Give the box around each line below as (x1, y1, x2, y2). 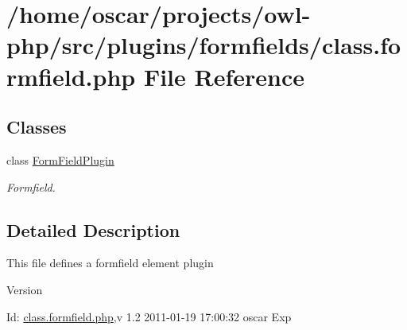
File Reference (143, 60, 305, 92)
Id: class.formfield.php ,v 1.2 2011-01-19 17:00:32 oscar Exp (6, 308, 292, 324)
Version (6, 281, 43, 297)
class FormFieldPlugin (6, 151, 114, 168)
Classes (6, 115, 67, 139)
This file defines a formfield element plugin (6, 254, 214, 271)
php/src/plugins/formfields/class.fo (6, 29, 401, 61)
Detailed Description (6, 217, 180, 242)
